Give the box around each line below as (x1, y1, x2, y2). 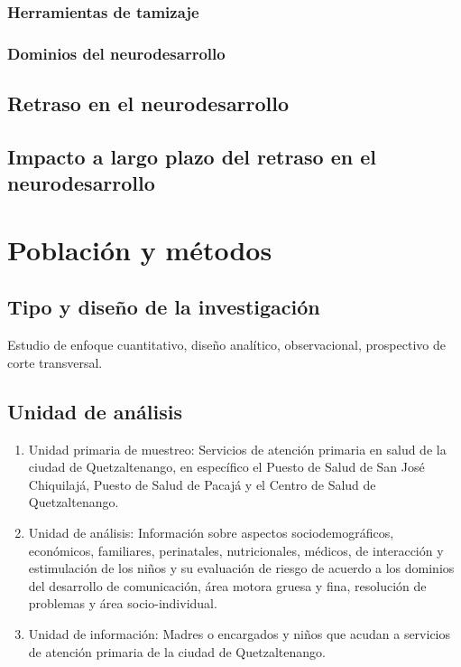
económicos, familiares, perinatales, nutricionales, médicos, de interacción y (28, 540, 444, 559)
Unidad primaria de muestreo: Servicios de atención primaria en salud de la (28, 439, 447, 458)
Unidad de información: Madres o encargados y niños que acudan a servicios (28, 624, 451, 643)
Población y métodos (7, 230, 272, 268)
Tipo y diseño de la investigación (7, 293, 320, 321)
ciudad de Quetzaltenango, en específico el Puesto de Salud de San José (28, 457, 425, 476)
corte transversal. (7, 352, 103, 371)
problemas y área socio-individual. (28, 594, 217, 613)
